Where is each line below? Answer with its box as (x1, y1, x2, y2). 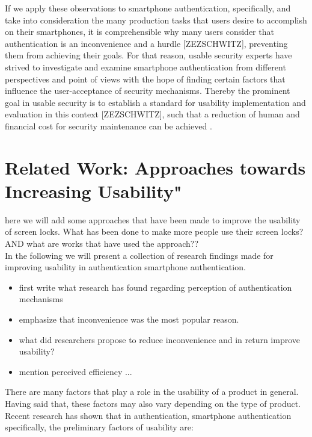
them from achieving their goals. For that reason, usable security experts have (5, 49, 292, 61)
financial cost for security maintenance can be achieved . (5, 119, 212, 132)
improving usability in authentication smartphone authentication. (5, 261, 246, 273)
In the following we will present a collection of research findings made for (5, 249, 274, 261)
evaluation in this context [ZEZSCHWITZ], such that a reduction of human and (5, 108, 300, 120)
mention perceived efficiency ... (19, 365, 132, 377)
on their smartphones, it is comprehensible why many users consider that (5, 25, 274, 38)
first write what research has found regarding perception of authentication (19, 280, 292, 293)
